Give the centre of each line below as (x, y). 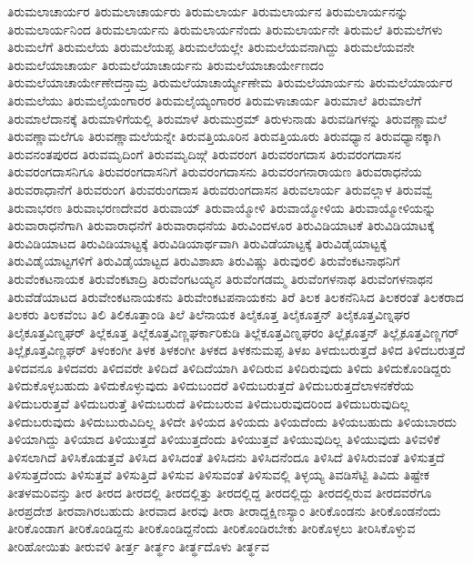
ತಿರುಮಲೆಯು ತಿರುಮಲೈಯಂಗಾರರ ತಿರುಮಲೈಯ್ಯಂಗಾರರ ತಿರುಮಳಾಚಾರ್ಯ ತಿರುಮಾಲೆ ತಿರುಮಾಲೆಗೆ (215, 100)
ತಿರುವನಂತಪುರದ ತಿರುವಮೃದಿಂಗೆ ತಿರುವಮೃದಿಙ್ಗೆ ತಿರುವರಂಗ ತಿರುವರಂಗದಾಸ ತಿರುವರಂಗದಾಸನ (205, 153)
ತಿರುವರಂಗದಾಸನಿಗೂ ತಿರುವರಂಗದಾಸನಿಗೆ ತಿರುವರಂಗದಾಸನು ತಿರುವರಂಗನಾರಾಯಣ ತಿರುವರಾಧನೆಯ (215, 172)
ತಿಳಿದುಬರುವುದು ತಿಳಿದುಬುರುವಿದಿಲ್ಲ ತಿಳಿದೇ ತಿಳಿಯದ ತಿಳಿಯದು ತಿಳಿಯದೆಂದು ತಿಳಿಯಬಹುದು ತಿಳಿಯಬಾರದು (232, 421)
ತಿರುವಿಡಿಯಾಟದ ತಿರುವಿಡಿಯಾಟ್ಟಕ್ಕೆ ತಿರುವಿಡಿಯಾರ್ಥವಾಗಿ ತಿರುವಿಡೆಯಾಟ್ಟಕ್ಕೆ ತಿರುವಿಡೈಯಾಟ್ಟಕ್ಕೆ (197, 242)
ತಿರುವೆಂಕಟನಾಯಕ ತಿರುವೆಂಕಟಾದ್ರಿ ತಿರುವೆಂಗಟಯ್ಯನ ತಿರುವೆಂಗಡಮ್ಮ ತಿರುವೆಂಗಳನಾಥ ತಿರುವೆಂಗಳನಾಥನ (220, 278)
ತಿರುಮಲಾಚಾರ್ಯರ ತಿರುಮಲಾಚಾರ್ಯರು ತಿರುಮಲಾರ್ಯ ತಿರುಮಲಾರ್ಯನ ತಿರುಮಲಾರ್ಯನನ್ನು (208, 11)
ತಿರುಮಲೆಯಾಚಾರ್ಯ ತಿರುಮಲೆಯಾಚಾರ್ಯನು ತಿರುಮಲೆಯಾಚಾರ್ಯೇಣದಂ (166, 64)
